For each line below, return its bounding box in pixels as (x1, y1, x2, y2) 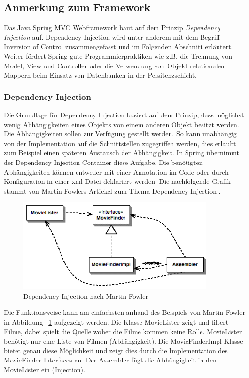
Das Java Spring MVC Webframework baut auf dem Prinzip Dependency (4, 22, 220, 33)
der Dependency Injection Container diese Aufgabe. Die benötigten (4, 157, 203, 167)
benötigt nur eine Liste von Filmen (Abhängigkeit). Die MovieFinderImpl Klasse (4, 336, 243, 346)
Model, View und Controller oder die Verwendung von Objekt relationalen (4, 60, 225, 70)
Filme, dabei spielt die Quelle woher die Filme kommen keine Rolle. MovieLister (4, 326, 242, 336)
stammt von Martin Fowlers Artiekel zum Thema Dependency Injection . (4, 185, 221, 196)
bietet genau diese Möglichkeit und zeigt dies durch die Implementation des (4, 345, 228, 355)
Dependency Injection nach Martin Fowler (23, 291, 148, 301)
